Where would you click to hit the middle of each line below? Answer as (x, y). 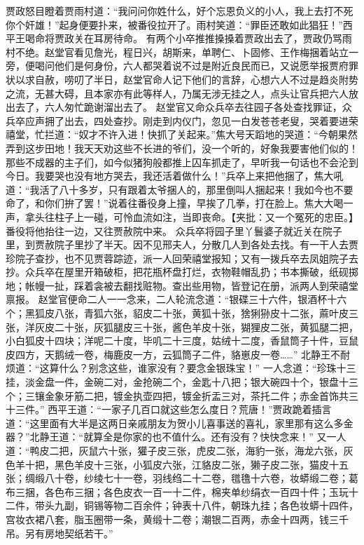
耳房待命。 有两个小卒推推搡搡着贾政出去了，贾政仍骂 (218, 38)
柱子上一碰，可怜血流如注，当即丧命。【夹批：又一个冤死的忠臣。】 (206, 216)
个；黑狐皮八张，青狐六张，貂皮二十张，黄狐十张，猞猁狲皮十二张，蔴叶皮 (177, 313)
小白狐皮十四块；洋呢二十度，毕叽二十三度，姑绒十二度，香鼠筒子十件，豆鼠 (182, 341)
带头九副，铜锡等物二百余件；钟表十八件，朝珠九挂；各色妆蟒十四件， (196, 505)
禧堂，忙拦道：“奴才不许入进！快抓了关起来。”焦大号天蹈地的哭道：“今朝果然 (182, 134)
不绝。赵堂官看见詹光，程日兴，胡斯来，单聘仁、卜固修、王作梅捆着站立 (182, 52)
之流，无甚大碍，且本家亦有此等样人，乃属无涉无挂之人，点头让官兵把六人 (177, 93)
